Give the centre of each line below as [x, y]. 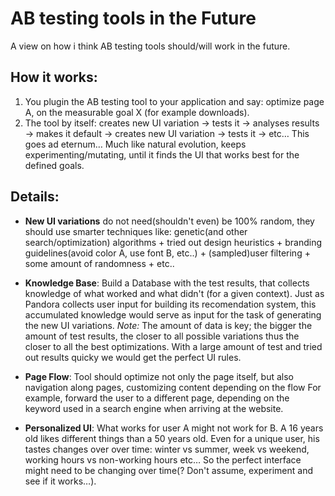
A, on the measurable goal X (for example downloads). [137, 112]
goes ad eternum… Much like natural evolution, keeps [135, 144]
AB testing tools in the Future [133, 18]
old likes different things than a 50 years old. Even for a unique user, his [172, 438]
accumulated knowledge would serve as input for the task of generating [173, 314]
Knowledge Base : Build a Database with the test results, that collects [167, 283]
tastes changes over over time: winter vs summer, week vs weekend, [167, 449]
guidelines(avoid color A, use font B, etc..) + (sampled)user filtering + [167, 253]
